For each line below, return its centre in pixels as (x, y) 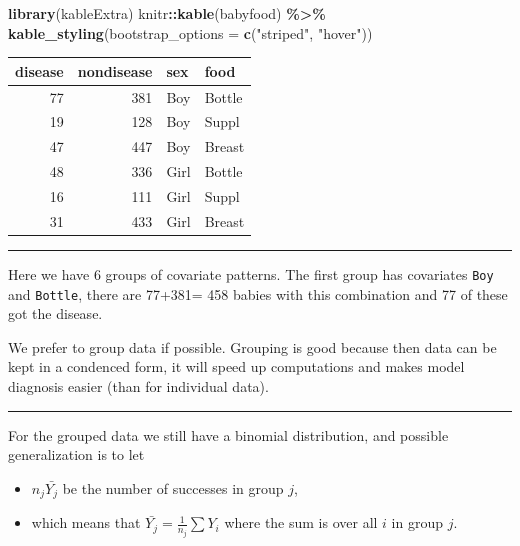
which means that (86, 522)
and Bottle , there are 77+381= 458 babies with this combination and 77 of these (258, 293)
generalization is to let (76, 454)
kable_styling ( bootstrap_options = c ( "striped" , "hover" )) (190, 32)
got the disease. (55, 313)
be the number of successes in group (173, 487)
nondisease (115, 70)
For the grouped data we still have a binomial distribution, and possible (228, 434)
